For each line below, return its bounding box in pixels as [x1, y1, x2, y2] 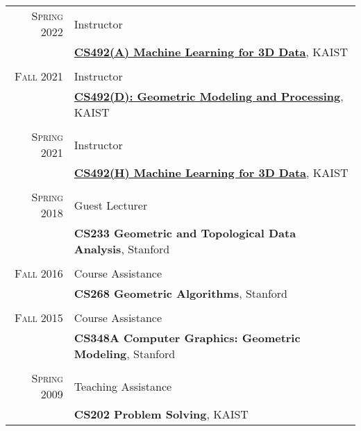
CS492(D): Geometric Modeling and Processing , [74, 88, 344, 104]
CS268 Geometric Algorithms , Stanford [74, 285, 288, 301]
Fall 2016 [15, 265, 63, 281]
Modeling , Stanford [74, 346, 176, 362]
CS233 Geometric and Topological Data [74, 225, 296, 241]
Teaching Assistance [74, 378, 172, 394]
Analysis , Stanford [74, 241, 170, 257]
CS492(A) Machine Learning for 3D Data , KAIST [74, 44, 348, 60]
